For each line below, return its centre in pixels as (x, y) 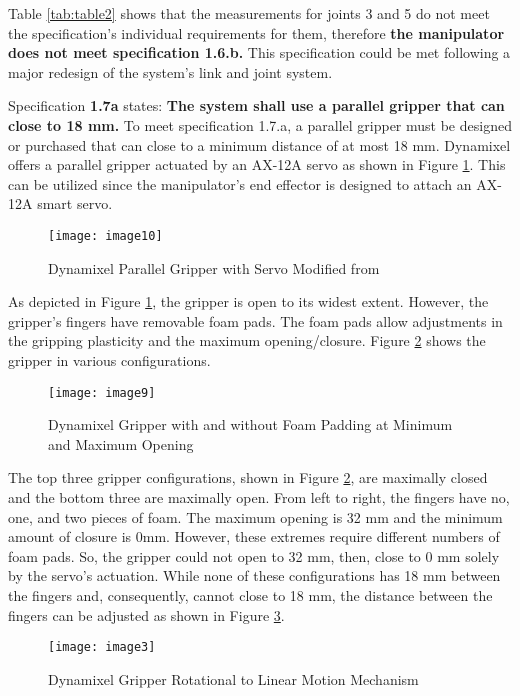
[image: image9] (102, 392)
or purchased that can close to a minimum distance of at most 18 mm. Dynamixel (259, 144)
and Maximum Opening (121, 443)
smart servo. (75, 203)
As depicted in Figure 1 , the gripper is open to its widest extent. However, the (248, 301)
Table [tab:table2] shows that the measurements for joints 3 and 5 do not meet (249, 13)
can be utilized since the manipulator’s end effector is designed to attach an (240, 183)
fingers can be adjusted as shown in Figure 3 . (146, 614)
